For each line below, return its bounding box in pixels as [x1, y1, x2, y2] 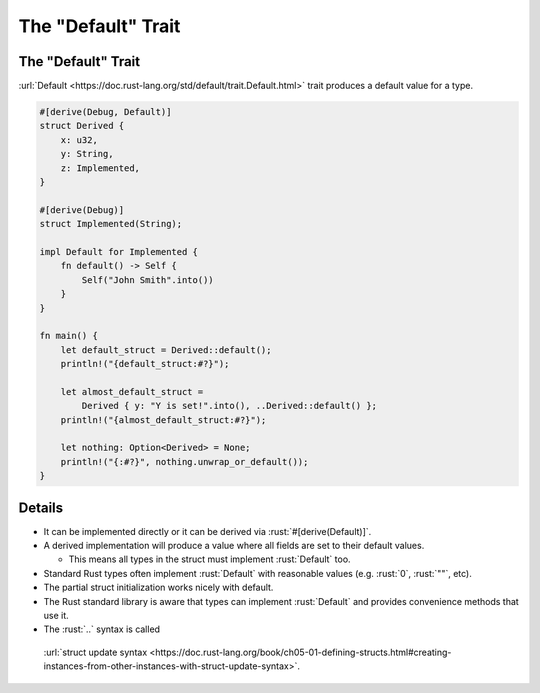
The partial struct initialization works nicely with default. [43, 581, 274, 594]
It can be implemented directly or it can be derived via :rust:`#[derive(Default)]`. [43, 525, 372, 537]
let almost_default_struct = [60, 386, 204, 397]
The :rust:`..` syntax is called [43, 623, 160, 635]
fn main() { [39, 330, 99, 342]
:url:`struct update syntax [43, 646, 148, 658]
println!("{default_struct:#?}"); [60, 358, 230, 370]
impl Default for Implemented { [39, 246, 199, 257]
